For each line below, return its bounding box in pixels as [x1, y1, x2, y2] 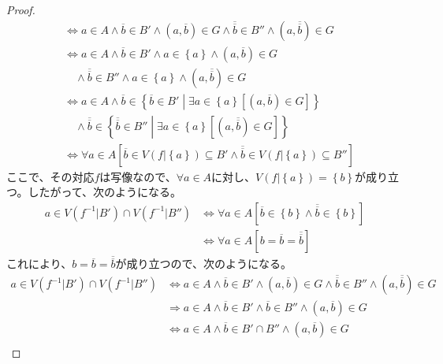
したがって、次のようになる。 [28, 184, 182, 200]
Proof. [6, 2, 35, 17]
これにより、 [6, 255, 73, 272]
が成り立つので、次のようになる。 [115, 255, 292, 272]
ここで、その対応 [6, 168, 95, 184]
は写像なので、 [99, 168, 177, 184]
